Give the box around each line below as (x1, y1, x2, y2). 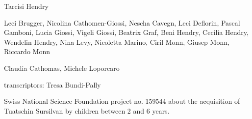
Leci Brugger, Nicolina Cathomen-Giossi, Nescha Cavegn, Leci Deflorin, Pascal (4, 17, 240, 28)
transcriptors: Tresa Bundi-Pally (4, 79, 101, 89)
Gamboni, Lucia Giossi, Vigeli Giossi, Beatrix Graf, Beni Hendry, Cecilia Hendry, (4, 27, 249, 37)
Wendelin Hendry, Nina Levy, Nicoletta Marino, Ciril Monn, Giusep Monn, (4, 36, 229, 47)
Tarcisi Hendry (4, 1, 49, 11)
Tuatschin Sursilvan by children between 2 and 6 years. (4, 105, 170, 116)
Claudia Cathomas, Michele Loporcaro (4, 62, 120, 73)
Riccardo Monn (4, 46, 50, 57)
